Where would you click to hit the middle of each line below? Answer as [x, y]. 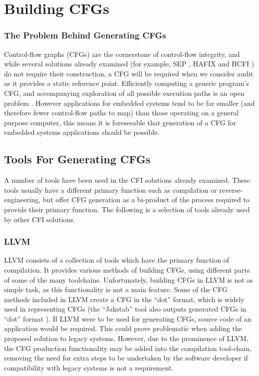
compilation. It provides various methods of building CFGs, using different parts [127, 269]
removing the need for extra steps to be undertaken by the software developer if [126, 358]
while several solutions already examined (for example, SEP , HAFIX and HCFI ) [129, 64]
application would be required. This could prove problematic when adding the [123, 328]
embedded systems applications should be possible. [82, 132]
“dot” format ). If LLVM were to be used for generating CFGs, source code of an [128, 318]
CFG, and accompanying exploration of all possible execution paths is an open [124, 93]
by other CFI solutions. [40, 219]
